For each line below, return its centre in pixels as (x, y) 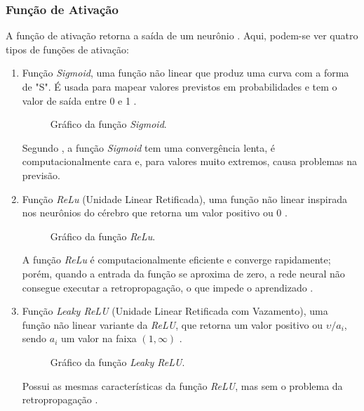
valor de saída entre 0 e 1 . (79, 100)
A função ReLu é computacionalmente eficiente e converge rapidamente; (176, 260)
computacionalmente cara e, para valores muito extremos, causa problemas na (190, 161)
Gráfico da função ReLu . (103, 236)
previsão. (41, 175)
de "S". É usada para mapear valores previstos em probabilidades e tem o (180, 86)
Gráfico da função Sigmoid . (108, 124)
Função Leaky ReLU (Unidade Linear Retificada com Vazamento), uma (175, 311)
